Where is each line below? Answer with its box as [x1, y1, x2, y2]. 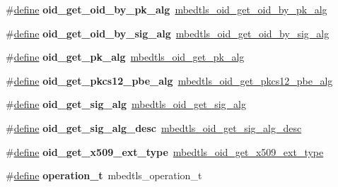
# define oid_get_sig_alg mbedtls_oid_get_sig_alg [6, 97, 246, 111]
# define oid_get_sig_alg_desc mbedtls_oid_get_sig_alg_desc [6, 120, 302, 135]
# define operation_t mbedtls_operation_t [6, 168, 202, 183]
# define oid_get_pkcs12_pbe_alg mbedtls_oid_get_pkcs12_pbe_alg [6, 73, 333, 88]
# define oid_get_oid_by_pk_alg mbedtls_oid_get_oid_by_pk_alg [6, 2, 327, 16]
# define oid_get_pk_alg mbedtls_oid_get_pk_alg [6, 49, 245, 64]
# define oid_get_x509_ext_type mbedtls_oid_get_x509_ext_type [6, 144, 324, 159]
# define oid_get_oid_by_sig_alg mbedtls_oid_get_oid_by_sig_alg [6, 25, 330, 40]
